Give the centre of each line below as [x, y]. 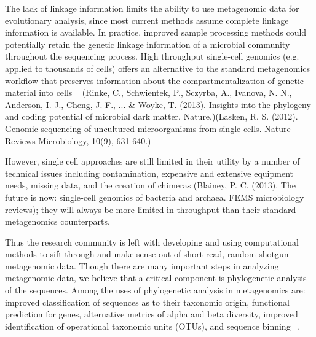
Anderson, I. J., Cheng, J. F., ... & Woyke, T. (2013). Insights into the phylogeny [158, 104]
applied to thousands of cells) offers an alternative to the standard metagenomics [158, 68]
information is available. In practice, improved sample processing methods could [156, 32]
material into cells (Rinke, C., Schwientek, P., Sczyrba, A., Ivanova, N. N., [148, 92]
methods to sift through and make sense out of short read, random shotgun [147, 254]
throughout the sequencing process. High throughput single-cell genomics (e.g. [152, 56]
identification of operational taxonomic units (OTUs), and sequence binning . [153, 326]
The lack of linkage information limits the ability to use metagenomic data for [152, 8]
